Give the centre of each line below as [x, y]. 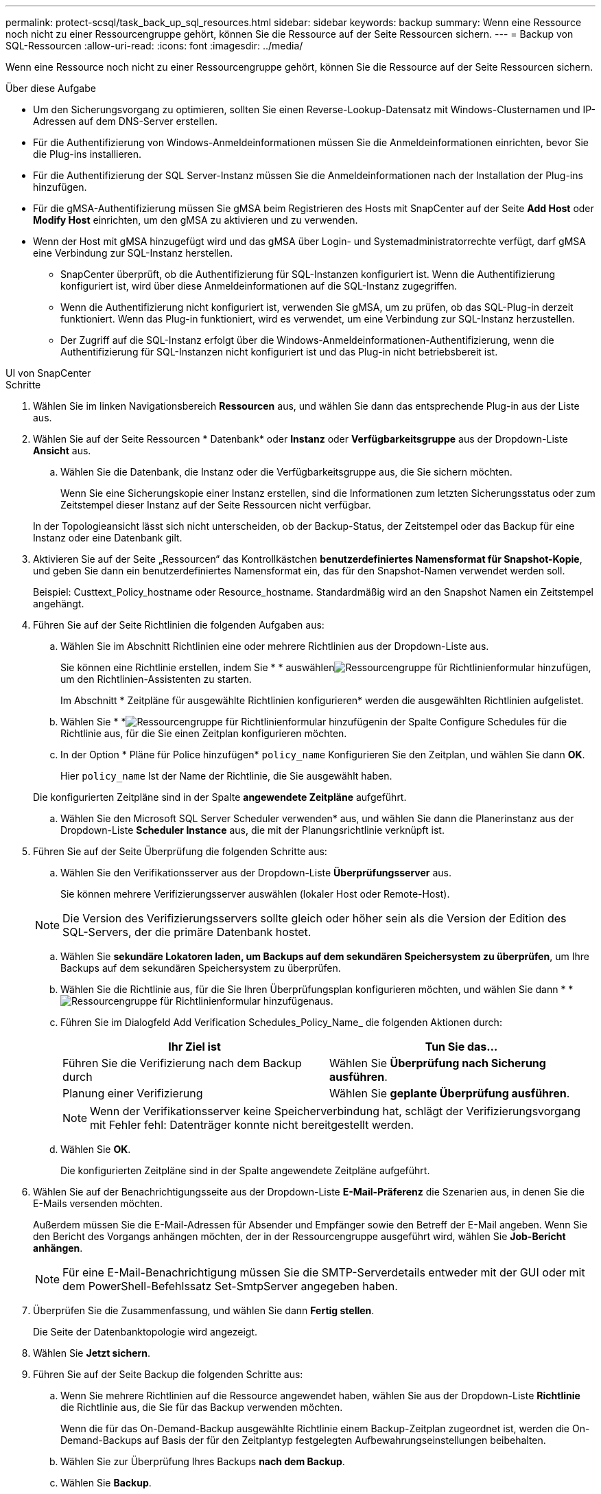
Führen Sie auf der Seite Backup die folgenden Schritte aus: [168, 1374]
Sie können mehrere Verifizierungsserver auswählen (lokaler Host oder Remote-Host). [255, 894]
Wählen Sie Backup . [106, 1483]
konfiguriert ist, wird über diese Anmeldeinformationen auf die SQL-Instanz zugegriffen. [259, 286]
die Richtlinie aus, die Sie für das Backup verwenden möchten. [202, 1407]
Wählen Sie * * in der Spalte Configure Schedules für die [314, 722]
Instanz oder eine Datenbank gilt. [108, 538]
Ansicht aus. [62, 451]
